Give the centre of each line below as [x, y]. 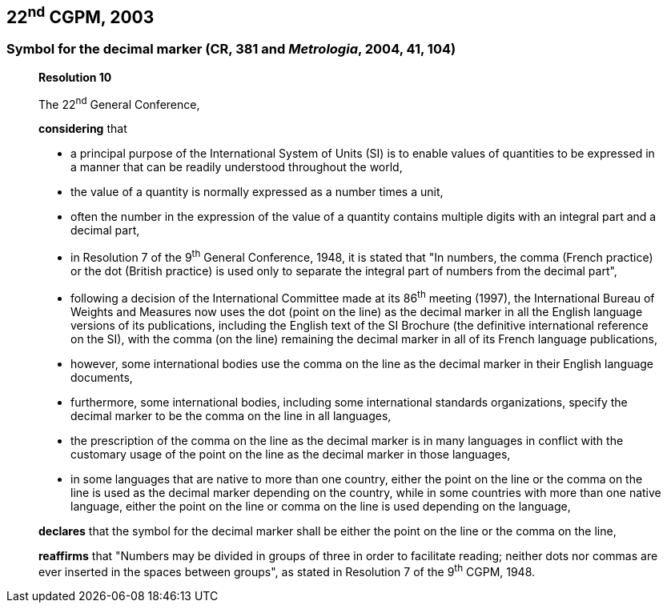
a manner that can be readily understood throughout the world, [237, 167]
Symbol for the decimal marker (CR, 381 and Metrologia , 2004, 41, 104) [231, 49]
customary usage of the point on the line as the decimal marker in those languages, [291, 454]
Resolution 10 [75, 77]
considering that [83, 129]
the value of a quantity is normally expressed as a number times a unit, [257, 192]
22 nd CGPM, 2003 [80, 15]
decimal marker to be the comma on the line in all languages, [231, 415]
